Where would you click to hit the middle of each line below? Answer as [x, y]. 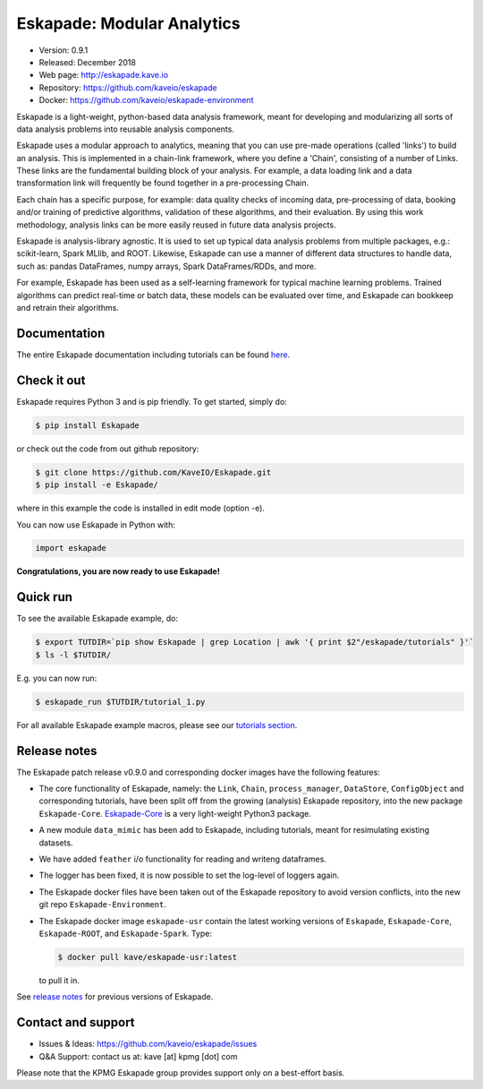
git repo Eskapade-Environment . [103, 905]
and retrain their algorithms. [68, 307]
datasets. [56, 843]
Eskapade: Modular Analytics [128, 23]
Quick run [45, 597]
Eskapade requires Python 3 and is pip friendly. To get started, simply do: [152, 401]
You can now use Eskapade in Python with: [96, 525]
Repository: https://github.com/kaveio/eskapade [128, 87]
